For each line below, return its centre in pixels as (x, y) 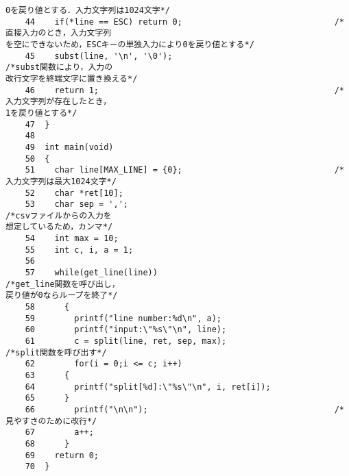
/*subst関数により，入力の (59, 67)
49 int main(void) (69, 147)
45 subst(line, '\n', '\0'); (99, 56)
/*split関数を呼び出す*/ (56, 352)
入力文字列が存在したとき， (59, 102)
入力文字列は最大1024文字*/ (61, 181)
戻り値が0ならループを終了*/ (62, 296)
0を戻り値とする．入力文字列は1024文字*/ (88, 10)
